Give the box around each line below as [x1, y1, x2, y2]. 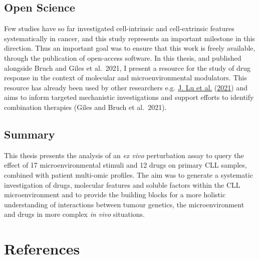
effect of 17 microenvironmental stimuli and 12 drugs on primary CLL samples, [4, 160, 247, 170]
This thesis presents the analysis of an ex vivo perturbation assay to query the [4, 150, 244, 160]
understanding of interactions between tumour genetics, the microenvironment [4, 199, 244, 209]
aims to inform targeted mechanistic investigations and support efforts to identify [4, 92, 254, 102]
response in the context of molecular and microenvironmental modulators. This [4, 72, 247, 83]
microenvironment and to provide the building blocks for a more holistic [4, 189, 226, 200]
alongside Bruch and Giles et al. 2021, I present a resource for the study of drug [4, 62, 251, 73]
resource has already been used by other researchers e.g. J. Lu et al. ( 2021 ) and [4, 82, 247, 92]
